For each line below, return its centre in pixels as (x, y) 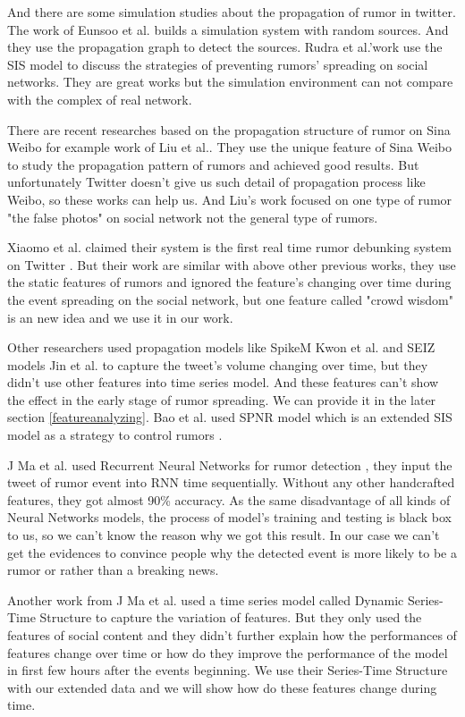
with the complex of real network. (100, 99)
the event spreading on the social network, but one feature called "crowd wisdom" (230, 299)
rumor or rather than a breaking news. (113, 570)
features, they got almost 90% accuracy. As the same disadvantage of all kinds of (229, 499)
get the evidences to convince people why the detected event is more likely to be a (232, 552)
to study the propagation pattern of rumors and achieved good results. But (213, 164)
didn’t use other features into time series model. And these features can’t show (223, 382)
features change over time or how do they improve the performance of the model (228, 652)
